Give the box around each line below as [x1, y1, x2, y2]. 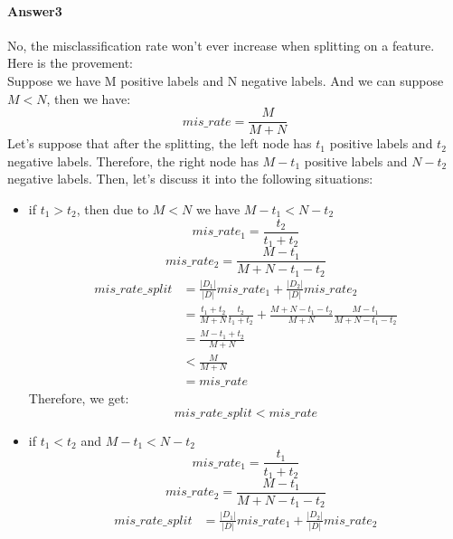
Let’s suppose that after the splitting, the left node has [7, 134, 312, 153]
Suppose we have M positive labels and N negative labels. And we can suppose [7, 71, 444, 90]
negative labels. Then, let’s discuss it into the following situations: [7, 169, 373, 188]
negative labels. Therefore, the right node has [7, 151, 259, 170]
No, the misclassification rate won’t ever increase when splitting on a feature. [7, 35, 435, 54]
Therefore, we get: [28, 389, 129, 408]
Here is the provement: [7, 53, 133, 72]
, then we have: [46, 89, 131, 108]
